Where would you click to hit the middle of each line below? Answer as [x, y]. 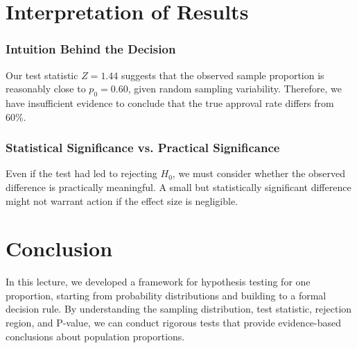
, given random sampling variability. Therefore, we [235, 89]
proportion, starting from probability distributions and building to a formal [166, 295]
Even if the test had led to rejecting [81, 173]
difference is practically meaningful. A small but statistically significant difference [178, 187]
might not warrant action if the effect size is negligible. [122, 200]
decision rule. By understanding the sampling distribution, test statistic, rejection [179, 309]
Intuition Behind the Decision [91, 49]
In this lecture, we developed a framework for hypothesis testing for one [158, 282]
